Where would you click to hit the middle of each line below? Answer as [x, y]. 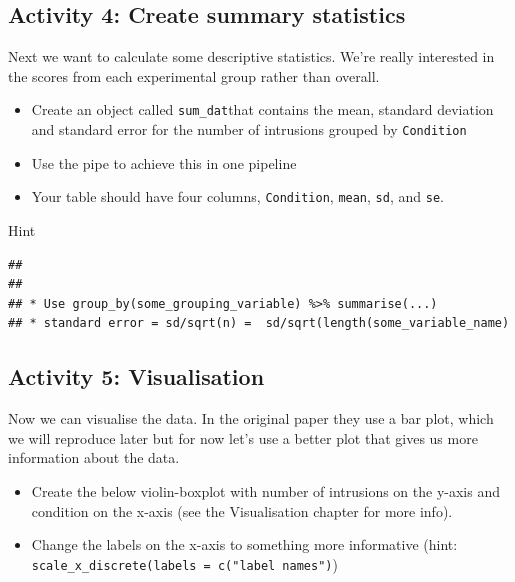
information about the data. [94, 457]
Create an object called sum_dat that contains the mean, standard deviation [262, 109]
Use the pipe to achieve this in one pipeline [164, 162]
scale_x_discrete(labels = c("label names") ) [184, 563]
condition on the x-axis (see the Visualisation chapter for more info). [242, 510]
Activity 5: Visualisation [136, 376]
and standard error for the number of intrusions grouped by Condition [249, 129]
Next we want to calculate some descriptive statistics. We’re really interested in [251, 56]
